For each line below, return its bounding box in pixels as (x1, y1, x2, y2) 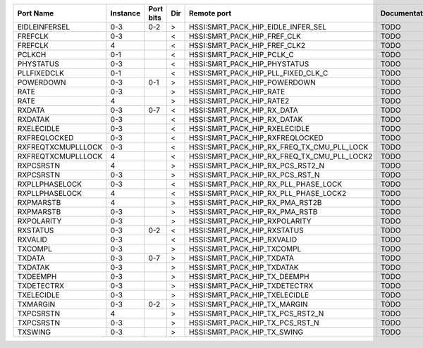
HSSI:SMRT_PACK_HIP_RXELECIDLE (188, 124, 310, 133)
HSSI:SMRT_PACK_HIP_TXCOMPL (188, 244, 302, 254)
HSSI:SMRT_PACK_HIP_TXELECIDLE (188, 290, 309, 299)
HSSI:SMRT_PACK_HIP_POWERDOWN (188, 77, 317, 87)
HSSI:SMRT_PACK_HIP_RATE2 (188, 96, 290, 106)
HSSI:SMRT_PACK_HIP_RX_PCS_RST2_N (188, 161, 325, 170)
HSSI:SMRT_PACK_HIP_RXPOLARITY (188, 216, 312, 225)
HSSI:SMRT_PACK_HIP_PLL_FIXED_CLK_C (188, 68, 329, 77)
